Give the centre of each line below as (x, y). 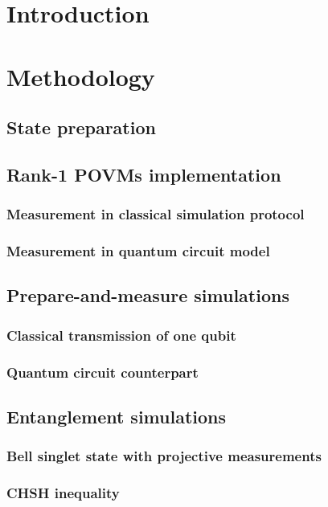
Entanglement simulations (117, 416)
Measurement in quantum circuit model (138, 251)
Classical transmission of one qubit (121, 335)
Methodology (81, 76)
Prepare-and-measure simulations (148, 295)
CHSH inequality (63, 493)
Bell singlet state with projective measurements (164, 456)
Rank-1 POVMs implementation (144, 174)
